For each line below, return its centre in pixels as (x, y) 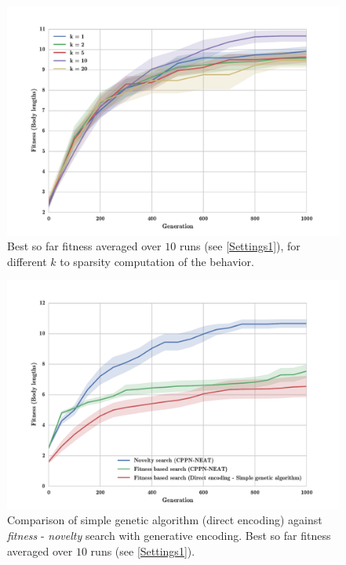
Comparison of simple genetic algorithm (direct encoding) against (165, 520)
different (27, 261)
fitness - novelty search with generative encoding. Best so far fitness (169, 535)
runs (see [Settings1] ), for (240, 246)
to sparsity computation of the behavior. (157, 261)
